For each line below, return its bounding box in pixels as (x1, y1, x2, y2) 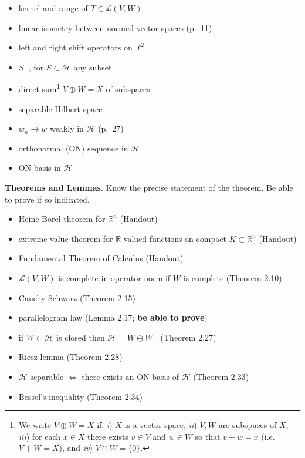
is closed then (56, 331, 105, 343)
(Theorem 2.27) (160, 331, 216, 343)
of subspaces (106, 83, 150, 95)
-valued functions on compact (121, 232, 226, 244)
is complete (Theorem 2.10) (183, 271, 282, 284)
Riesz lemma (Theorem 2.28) (18, 351, 123, 363)
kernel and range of (18, 2, 88, 14)
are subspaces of (218, 419, 277, 431)
